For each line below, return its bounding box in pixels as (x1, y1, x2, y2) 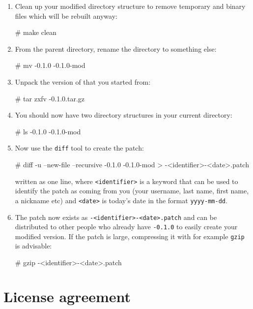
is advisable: (15, 241, 52, 251)
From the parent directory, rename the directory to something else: (15, 43, 217, 54)
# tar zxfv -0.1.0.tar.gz (15, 93, 85, 103)
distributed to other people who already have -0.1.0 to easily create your (15, 221, 238, 232)
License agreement (3, 286, 131, 306)
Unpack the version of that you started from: (15, 76, 151, 87)
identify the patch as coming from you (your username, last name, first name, (15, 185, 249, 196)
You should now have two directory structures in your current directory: (15, 110, 232, 120)
